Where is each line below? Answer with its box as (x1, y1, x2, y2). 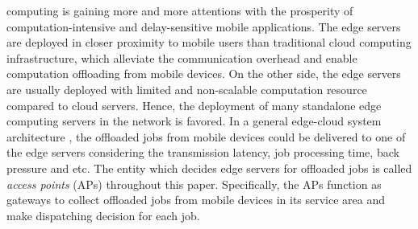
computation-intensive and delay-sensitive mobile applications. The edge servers (6, 18, 401, 35)
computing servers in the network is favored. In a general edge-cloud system (6, 112, 382, 129)
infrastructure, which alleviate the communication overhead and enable (6, 49, 357, 66)
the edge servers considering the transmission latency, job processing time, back (6, 144, 399, 161)
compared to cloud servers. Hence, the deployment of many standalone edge (6, 96, 382, 113)
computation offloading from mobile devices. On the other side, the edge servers (6, 65, 401, 82)
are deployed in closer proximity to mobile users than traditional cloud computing (6, 34, 412, 51)
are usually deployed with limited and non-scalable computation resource (6, 80, 367, 97)
